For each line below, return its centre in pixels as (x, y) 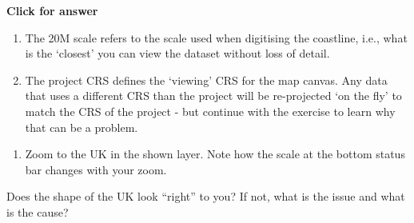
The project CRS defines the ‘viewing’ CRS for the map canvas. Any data (206, 80)
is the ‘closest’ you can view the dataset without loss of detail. (177, 53)
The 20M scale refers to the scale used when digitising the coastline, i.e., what (216, 37)
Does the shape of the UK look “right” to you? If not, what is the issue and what (206, 196)
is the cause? (38, 211)
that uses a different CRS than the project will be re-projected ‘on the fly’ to (213, 96)
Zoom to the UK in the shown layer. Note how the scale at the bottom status (215, 154)
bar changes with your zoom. (96, 169)
